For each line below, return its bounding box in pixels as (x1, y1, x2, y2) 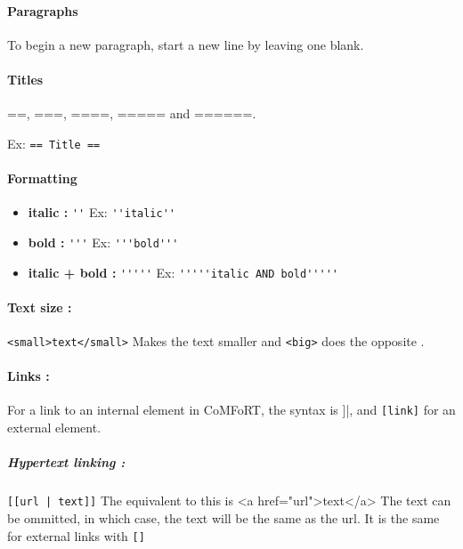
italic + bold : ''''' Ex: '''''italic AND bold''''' (28, 262, 338, 281)
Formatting (7, 169, 77, 188)
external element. (7, 418, 102, 437)
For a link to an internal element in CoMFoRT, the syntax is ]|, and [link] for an (7, 400, 456, 419)
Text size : (7, 297, 72, 316)
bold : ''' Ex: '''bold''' (28, 232, 179, 251)
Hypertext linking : (7, 453, 126, 472)
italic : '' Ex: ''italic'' (28, 203, 176, 222)
